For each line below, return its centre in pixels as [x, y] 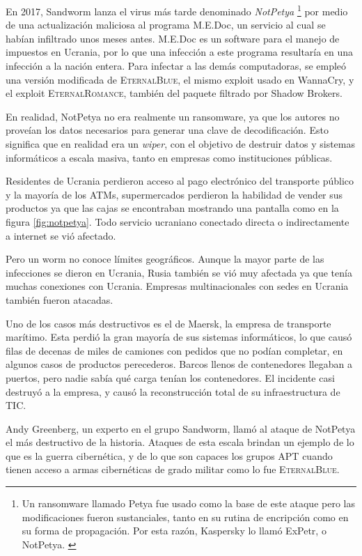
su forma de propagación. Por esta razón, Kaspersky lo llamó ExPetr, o [174, 531]
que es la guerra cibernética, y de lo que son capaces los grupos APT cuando [169, 455]
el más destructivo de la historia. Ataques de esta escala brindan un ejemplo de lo [180, 442]
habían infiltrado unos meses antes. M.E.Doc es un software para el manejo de [173, 38]
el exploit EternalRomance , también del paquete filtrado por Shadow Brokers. [174, 93]
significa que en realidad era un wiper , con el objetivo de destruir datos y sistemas [180, 144]
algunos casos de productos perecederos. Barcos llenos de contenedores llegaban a [179, 364]
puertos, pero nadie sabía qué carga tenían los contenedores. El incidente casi [170, 377]
